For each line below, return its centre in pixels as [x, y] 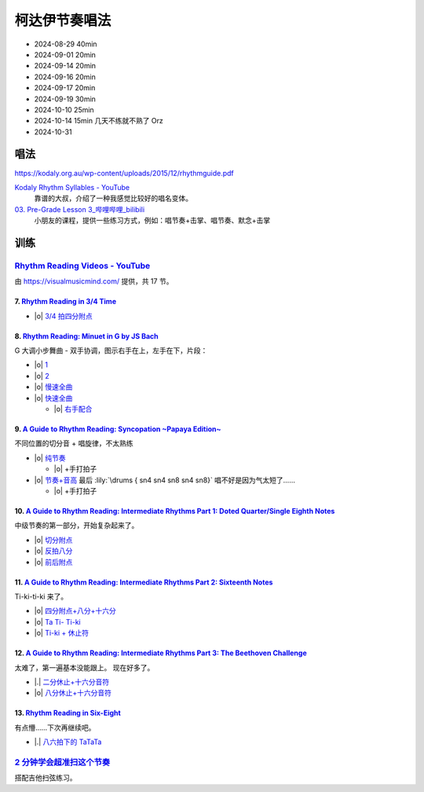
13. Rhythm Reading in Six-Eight [68, 713]
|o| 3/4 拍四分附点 [64, 316]
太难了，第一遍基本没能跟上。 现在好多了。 [84, 667]
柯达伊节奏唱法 [63, 20]
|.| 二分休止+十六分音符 [72, 682]
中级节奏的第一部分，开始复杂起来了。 [77, 526]
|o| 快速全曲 [53, 398]
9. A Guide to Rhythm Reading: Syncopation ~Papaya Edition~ [118, 429]
